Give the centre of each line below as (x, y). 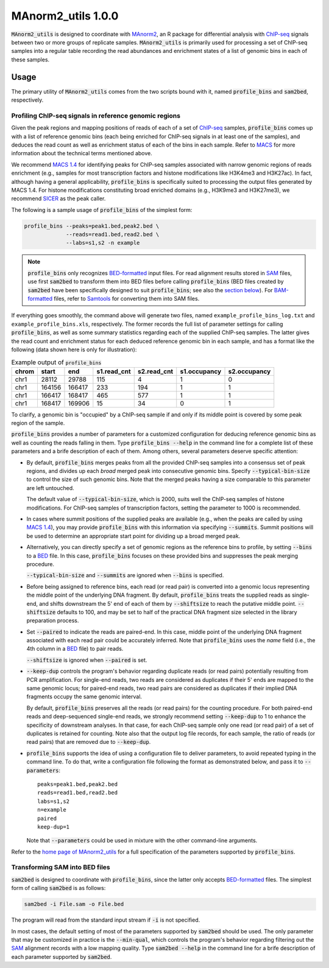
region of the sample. (38, 423)
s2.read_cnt (155, 371)
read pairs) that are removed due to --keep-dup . (89, 742)
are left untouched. (50, 488)
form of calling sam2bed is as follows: (58, 888)
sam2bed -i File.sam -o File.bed (74, 904)
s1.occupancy (201, 371)
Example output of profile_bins (56, 362)
